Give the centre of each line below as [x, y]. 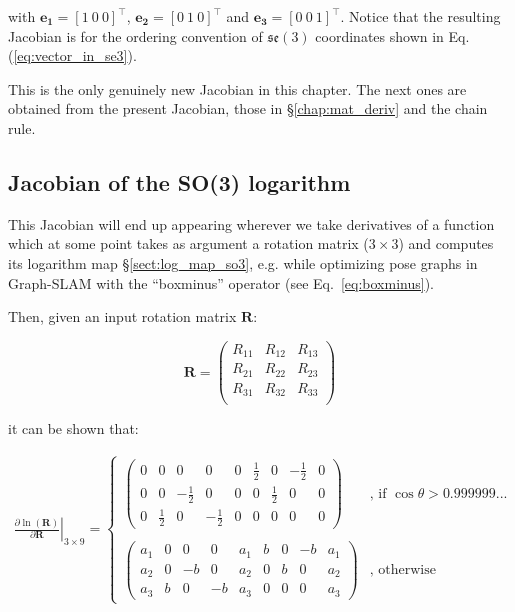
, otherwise [402, 570]
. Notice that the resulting [420, 16]
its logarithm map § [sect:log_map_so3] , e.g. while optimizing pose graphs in [243, 262]
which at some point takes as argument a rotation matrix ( [188, 243]
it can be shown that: [73, 428]
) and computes [446, 243]
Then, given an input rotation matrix [122, 316]
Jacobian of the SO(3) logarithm [179, 181]
